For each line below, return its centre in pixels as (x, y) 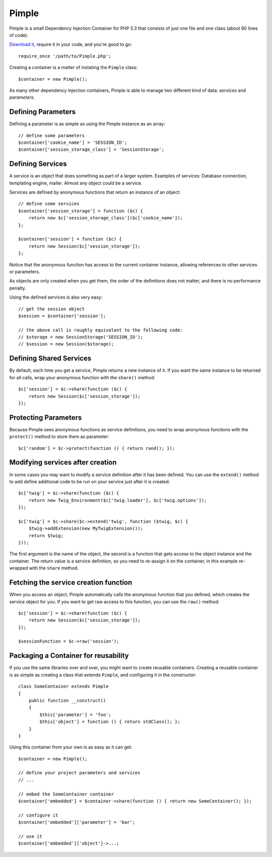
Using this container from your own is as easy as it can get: (71, 747)
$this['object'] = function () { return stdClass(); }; (110, 722)
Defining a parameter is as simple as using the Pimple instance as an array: (87, 124)
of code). (19, 35)
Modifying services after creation (63, 462)
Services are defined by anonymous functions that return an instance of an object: (95, 192)
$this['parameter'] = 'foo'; (76, 715)
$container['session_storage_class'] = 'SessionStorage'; (91, 150)
